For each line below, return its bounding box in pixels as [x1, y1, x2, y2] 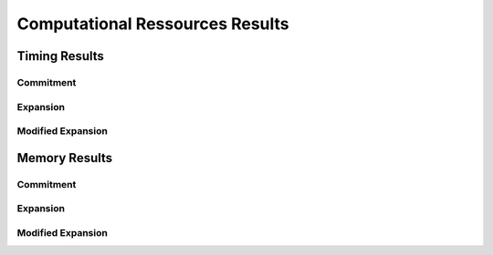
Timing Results [16, 48, 105, 64]
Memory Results [16, 150, 113, 166]
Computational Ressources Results [16, 14, 289, 34]
